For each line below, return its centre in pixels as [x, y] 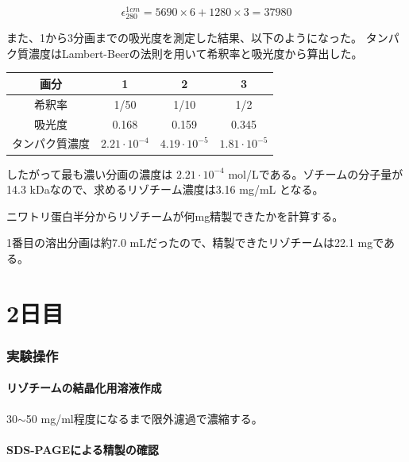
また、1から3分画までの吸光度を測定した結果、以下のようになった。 [184, 38]
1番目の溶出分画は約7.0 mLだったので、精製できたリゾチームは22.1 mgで [195, 243]
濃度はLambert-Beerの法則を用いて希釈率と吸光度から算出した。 [195, 53]
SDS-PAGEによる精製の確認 [83, 449]
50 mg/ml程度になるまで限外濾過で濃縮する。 [144, 418]
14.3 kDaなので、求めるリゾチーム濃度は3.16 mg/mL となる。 [165, 189]
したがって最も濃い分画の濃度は [90, 173]
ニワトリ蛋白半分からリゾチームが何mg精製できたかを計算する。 [175, 216]
